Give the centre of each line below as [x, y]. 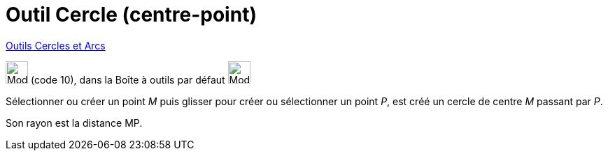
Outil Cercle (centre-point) [131, 15]
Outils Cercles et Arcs [56, 45]
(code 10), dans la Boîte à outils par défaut [128, 79]
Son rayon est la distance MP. [74, 123]
